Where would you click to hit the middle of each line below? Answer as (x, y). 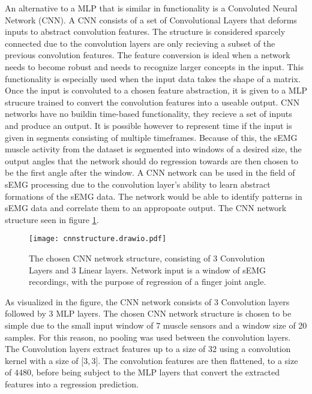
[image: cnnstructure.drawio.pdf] (98, 239)
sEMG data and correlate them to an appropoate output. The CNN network (146, 208)
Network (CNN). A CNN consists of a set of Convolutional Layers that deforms (151, 19)
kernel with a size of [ (44, 360)
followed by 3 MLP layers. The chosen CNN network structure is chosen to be (148, 313)
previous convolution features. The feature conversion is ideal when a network (148, 55)
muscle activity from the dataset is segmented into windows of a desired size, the (153, 149)
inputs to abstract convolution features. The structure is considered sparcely (145, 31)
